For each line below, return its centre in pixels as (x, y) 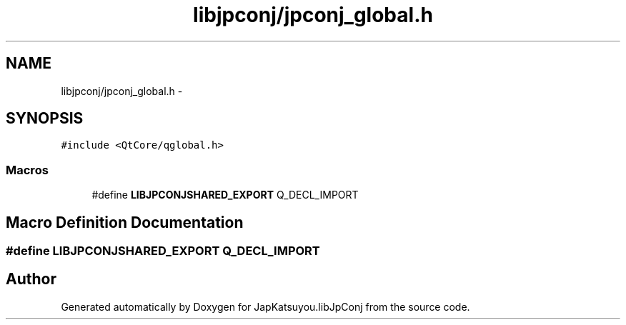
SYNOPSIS (45, 119)
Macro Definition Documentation (125, 222)
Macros (27, 170)
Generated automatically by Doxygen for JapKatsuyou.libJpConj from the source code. (265, 306)
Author (31, 279)
